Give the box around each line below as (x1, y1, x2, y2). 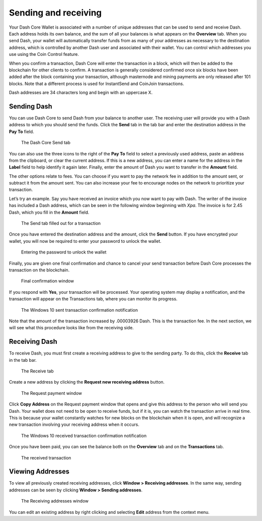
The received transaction (21, 454, 71, 461)
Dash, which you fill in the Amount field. (9, 209, 90, 215)
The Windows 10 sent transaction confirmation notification (21, 307, 138, 313)
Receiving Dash (9, 337, 58, 346)
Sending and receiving (9, 7, 102, 18)
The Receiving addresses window (21, 498, 89, 504)
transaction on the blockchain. (9, 267, 70, 273)
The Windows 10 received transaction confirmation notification (21, 433, 147, 438)
